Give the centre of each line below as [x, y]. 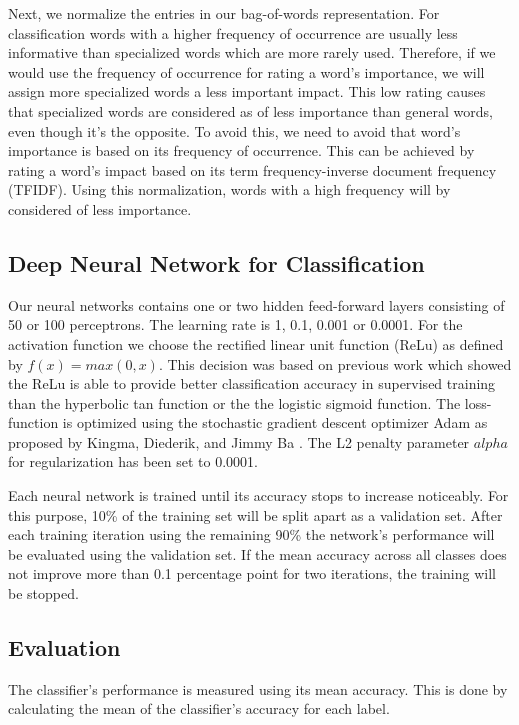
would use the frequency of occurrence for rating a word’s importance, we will [246, 71]
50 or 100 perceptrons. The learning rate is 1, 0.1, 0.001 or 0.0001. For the [235, 324]
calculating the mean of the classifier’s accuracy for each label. [199, 708]
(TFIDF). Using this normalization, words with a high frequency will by [229, 189]
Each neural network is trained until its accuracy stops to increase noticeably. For [258, 495]
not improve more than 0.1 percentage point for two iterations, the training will [252, 573]
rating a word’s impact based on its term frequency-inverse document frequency [252, 169]
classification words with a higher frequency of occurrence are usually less [233, 32]
